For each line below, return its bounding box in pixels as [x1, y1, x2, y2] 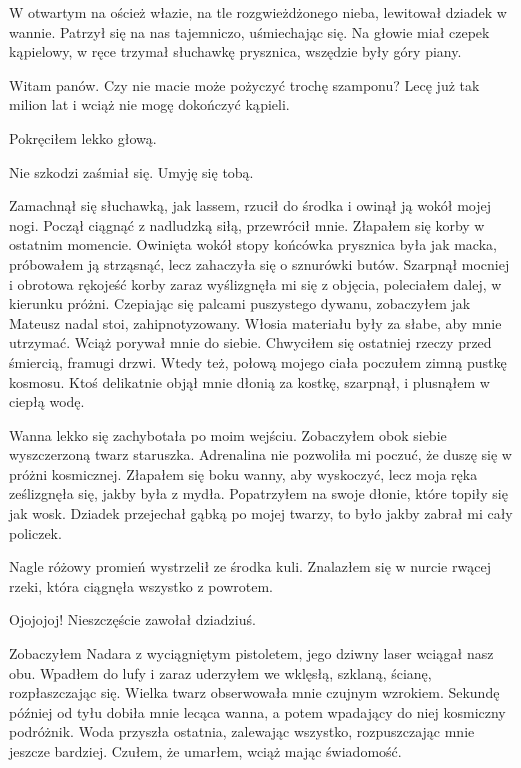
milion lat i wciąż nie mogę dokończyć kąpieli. [9, 94, 290, 115]
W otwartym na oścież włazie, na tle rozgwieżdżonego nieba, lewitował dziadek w [9, 2, 507, 22]
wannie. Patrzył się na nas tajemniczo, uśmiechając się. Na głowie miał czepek [9, 21, 490, 42]
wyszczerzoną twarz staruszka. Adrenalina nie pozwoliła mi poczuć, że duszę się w [9, 444, 512, 465]
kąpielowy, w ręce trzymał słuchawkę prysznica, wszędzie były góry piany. [9, 41, 462, 62]
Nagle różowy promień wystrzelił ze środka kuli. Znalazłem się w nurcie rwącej [9, 556, 491, 577]
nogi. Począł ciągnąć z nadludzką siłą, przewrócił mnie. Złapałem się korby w [9, 214, 485, 235]
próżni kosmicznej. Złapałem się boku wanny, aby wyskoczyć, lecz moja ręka [9, 463, 478, 484]
